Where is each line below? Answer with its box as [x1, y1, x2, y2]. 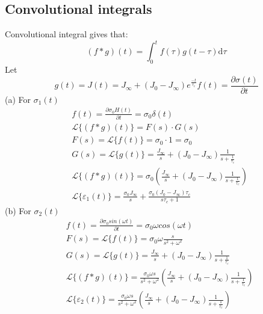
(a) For [5, 93, 31, 105]
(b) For [5, 204, 31, 217]
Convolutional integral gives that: [5, 28, 128, 40]
